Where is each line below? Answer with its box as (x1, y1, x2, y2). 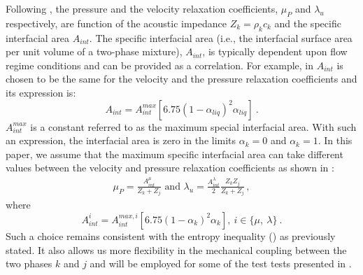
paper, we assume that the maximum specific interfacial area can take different (6, 146, 343, 161)
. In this (318, 133, 353, 148)
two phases (6, 256, 52, 271)
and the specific (274, 15, 341, 30)
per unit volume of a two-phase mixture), (6, 44, 183, 59)
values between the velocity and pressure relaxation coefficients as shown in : (6, 160, 334, 175)
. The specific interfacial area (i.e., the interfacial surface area (89, 30, 353, 45)
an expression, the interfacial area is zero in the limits (6, 133, 236, 148)
